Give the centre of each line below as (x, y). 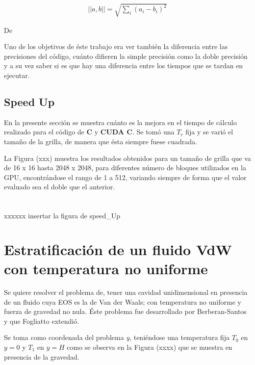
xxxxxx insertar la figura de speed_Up (62, 216)
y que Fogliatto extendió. (42, 321)
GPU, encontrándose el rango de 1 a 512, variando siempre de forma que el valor (125, 177)
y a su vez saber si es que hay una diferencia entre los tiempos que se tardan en (124, 65)
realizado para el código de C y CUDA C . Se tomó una (89, 132)
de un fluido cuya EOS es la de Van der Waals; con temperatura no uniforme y (123, 301)
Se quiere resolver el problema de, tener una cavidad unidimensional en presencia (126, 292)
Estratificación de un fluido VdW (118, 249)
